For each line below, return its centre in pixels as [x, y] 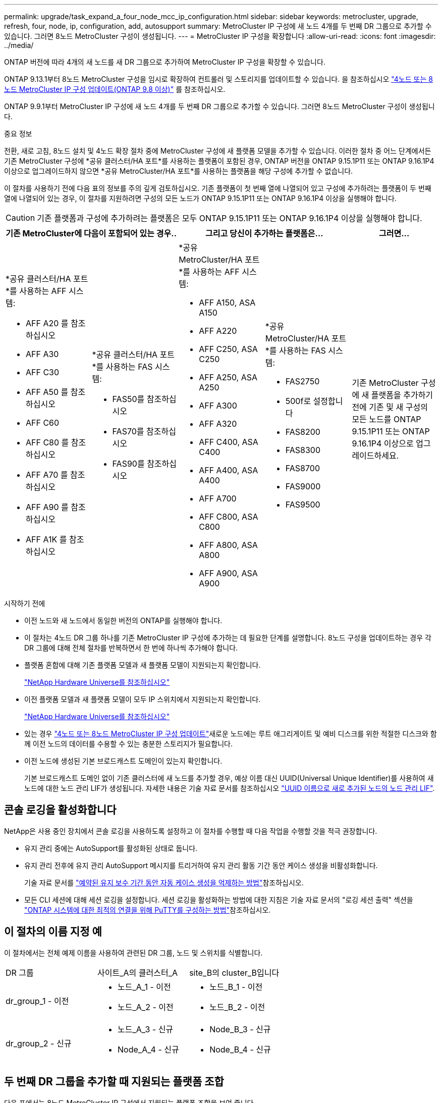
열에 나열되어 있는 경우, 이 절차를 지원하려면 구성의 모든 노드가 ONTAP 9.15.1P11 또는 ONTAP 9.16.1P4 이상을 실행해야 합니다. [200, 198]
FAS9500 [303, 505]
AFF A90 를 [47, 507]
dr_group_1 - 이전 [37, 1001]
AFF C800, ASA [229, 517]
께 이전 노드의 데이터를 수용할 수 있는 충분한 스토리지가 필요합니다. [128, 744]
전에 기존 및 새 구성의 [390, 407]
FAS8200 [303, 432]
